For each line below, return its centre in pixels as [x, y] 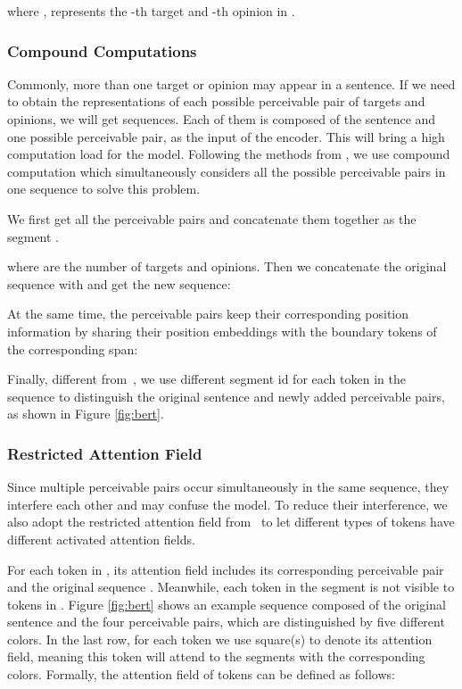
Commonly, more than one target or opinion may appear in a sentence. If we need [231, 83]
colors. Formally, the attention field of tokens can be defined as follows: [201, 674]
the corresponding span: [73, 349]
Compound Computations [102, 50]
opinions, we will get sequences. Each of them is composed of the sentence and [222, 119]
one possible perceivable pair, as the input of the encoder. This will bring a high [226, 136]
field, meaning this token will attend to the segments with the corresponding [216, 656]
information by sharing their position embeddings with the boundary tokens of [222, 331]
